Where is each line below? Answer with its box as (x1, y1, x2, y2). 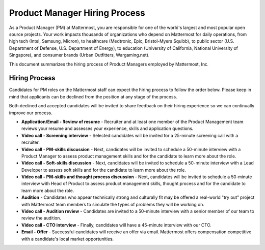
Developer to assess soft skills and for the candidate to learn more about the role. (21, 167, 186, 173)
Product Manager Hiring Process (9, 7, 145, 18)
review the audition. (21, 215, 61, 221)
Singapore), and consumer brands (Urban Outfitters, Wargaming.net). (9, 52, 150, 58)
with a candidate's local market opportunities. (21, 236, 114, 242)
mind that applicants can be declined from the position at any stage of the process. (9, 94, 178, 99)
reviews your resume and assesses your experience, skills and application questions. (21, 125, 194, 131)
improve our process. (9, 110, 53, 116)
